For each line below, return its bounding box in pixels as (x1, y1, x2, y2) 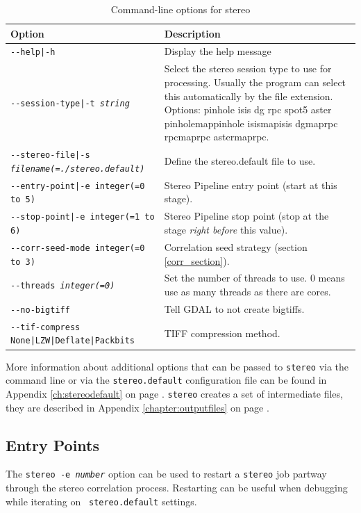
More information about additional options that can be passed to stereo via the (6, 359, 349, 373)
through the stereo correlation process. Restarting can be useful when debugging (6, 480, 348, 494)
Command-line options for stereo (110, 2, 251, 16)
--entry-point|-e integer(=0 (10, 181, 145, 191)
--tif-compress (10, 322, 81, 332)
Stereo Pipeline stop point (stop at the (164, 209, 329, 223)
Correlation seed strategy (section (164, 239, 308, 254)
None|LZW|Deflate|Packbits (10, 336, 135, 346)
